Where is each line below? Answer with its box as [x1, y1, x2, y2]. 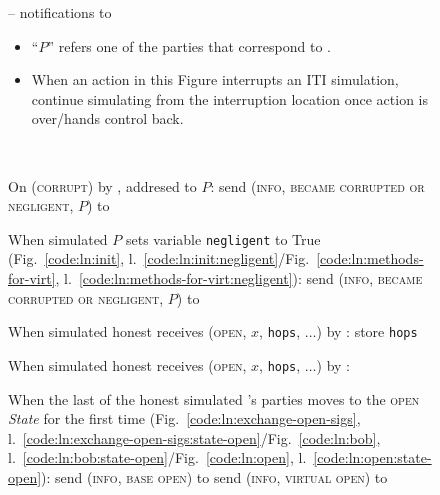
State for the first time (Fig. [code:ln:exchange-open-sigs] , [8, 408, 361, 429]
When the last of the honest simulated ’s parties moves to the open [8, 388, 420, 409]
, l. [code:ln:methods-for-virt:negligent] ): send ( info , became [55, 268, 423, 288]
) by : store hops [316, 321, 418, 342]
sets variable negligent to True [125, 228, 321, 249]
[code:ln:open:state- [313, 447, 432, 468]
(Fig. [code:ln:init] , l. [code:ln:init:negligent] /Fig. [8, 248, 310, 269]
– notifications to [8, 2, 112, 22]
